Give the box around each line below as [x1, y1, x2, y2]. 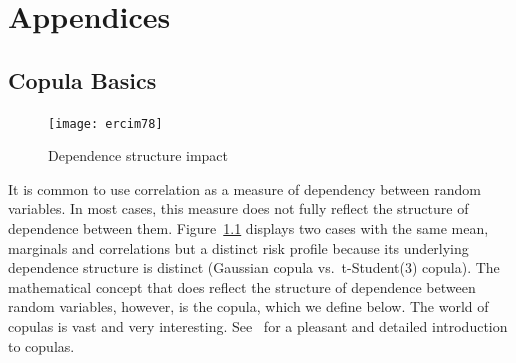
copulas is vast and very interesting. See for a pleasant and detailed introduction [8, 315, 508, 336]
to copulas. [8, 335, 75, 356]
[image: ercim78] [48, 116, 163, 131]
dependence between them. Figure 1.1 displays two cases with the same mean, [8, 218, 489, 239]
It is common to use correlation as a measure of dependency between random [8, 178, 481, 199]
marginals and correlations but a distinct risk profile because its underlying [8, 237, 469, 258]
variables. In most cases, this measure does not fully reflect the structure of [8, 198, 469, 219]
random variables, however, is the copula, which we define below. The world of [8, 296, 489, 317]
